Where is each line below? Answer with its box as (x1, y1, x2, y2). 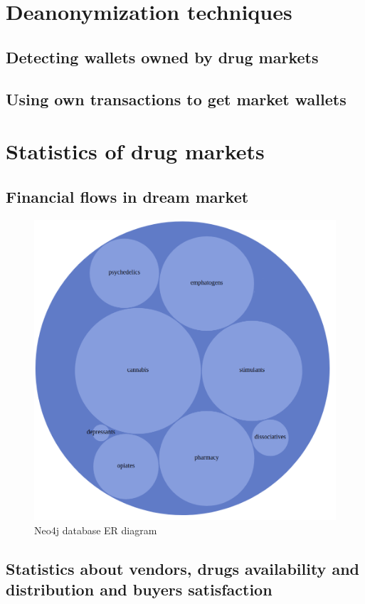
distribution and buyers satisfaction (6, 578, 273, 600)
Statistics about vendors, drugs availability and (6, 557, 359, 579)
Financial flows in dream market (6, 185, 249, 207)
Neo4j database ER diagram (34, 522, 157, 537)
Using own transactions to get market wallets (6, 88, 347, 110)
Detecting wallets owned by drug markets (6, 46, 319, 68)
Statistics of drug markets (6, 137, 265, 166)
